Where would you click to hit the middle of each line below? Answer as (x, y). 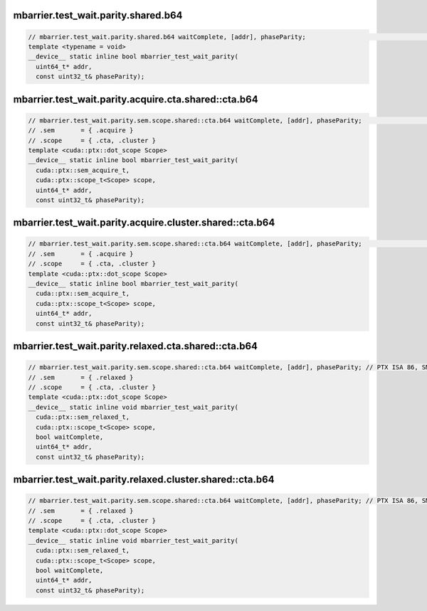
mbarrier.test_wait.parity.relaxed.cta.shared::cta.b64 (135, 346)
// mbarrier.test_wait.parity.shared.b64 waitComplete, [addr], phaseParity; (167, 37)
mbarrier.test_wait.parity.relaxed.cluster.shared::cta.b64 (144, 480)
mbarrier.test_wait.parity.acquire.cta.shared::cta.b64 (136, 99)
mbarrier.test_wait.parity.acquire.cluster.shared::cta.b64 (144, 223)
